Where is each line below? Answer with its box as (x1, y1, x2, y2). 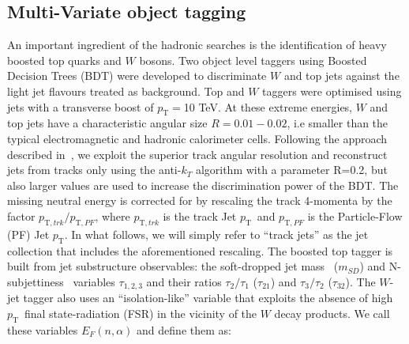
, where (95, 207, 130, 224)
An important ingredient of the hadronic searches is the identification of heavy (7, 36, 387, 53)
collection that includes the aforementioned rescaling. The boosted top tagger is (7, 242, 393, 259)
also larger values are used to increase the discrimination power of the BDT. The (7, 176, 399, 193)
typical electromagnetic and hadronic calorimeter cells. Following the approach (7, 130, 388, 146)
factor (7, 207, 36, 224)
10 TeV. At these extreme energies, (183, 98, 353, 115)
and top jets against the (283, 67, 400, 84)
